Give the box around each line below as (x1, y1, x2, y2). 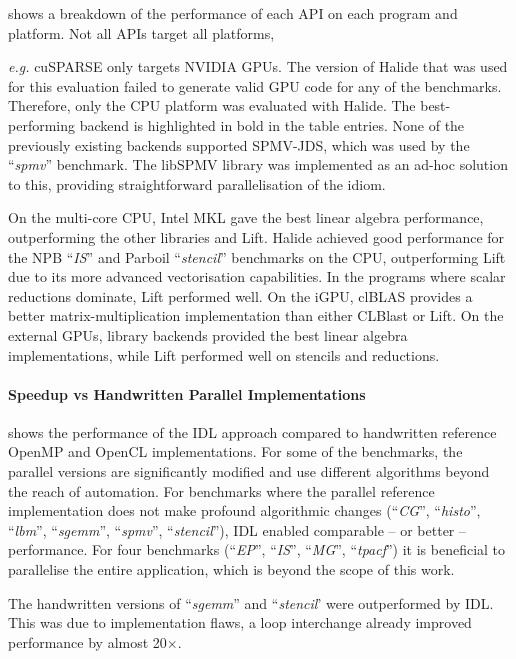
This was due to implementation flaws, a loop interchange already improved (8, 612, 472, 633)
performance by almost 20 (8, 631, 167, 652)
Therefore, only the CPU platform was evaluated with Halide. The (8, 95, 416, 116)
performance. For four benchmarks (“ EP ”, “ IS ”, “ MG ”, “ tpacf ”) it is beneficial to (8, 539, 506, 560)
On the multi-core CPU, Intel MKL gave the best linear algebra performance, (8, 207, 484, 228)
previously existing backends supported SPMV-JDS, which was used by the (8, 134, 470, 155)
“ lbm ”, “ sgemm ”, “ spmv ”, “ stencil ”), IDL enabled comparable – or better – (8, 519, 467, 540)
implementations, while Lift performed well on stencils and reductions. (8, 344, 440, 365)
